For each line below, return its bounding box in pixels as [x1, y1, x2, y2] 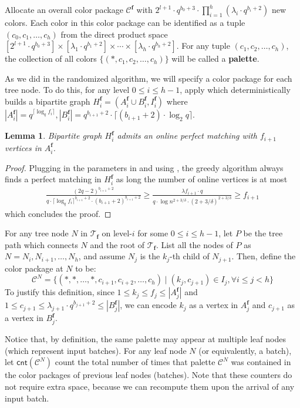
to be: [75, 262, 96, 274]
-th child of [170, 250, 210, 262]
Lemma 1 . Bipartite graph [5, 129, 102, 142]
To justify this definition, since [5, 286, 114, 298]
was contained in [231, 356, 291, 368]
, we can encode [120, 299, 177, 311]
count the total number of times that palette [55, 356, 215, 368]
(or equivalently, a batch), [198, 344, 292, 356]
